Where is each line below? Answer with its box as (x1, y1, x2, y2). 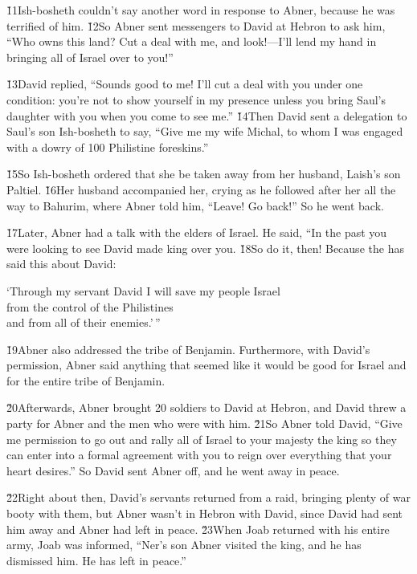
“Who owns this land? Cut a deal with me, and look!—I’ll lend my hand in (6, 33, 377, 50)
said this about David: (6, 255, 117, 272)
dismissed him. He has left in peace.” (6, 552, 186, 568)
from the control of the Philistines (6, 298, 174, 315)
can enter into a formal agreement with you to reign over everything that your (6, 446, 392, 463)
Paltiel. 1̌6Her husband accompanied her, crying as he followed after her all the (6, 181, 396, 197)
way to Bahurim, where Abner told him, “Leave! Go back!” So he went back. (6, 197, 384, 214)
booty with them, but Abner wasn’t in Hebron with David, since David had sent (6, 505, 403, 522)
